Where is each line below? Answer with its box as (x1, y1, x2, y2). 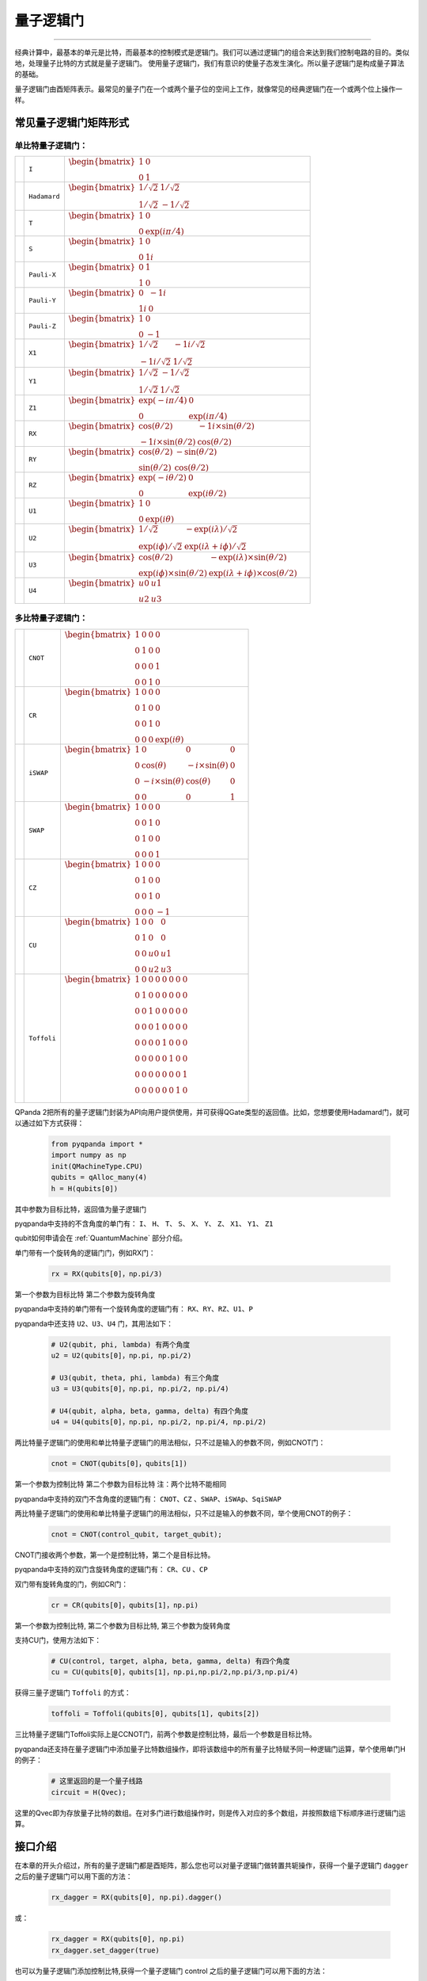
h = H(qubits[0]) (51, 1184, 119, 1193)
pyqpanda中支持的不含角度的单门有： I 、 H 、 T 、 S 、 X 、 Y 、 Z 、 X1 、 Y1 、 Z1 (14, 1219, 274, 1228)
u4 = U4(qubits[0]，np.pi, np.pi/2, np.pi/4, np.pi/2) (51, 1418, 267, 1426)
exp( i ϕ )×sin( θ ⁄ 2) (138, 567, 207, 578)
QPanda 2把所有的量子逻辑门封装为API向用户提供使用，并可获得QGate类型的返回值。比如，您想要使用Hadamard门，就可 (14, 1107, 410, 1116)
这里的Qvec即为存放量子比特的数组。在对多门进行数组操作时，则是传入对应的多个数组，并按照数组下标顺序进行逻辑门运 (14, 1807, 406, 1818)
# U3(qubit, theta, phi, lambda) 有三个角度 (51, 1373, 220, 1382)
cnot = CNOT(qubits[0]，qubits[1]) (51, 1459, 187, 1468)
